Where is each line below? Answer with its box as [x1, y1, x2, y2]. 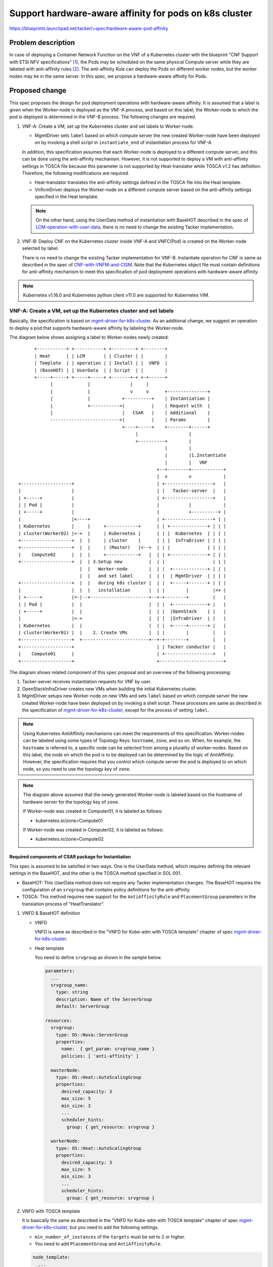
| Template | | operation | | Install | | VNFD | [34, 360, 168, 366]
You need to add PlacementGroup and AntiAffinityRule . [34, 1241, 162, 1247]
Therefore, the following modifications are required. [22, 170, 130, 176]
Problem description [9, 39, 75, 47]
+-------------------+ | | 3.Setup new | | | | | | [18, 559, 226, 565]
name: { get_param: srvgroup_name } [61, 1046, 155, 1052]
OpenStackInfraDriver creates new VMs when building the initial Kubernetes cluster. [22, 686, 197, 692]
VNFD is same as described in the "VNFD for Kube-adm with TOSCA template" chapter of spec [34, 928, 233, 935]
